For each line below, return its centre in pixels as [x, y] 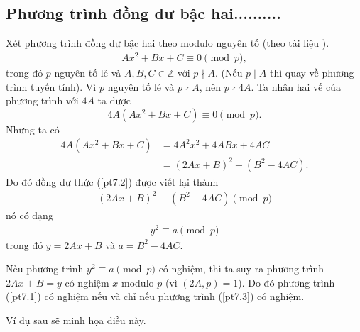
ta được [114, 100]
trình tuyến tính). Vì [51, 86]
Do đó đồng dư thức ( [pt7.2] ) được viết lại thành [112, 181]
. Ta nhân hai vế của [296, 86]
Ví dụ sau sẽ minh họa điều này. [76, 320]
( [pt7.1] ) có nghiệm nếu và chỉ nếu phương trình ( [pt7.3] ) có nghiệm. [155, 296]
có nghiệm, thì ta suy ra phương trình [241, 269]
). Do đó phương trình [287, 282]
